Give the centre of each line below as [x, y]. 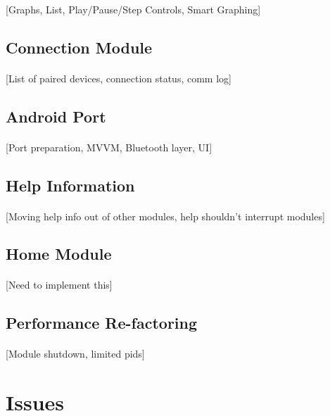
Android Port [56, 116]
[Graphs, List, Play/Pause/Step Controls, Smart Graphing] [133, 9]
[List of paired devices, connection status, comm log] [119, 78]
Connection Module [79, 47]
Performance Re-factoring [102, 323]
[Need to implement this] [59, 285]
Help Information [70, 185]
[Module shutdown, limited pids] [75, 354]
